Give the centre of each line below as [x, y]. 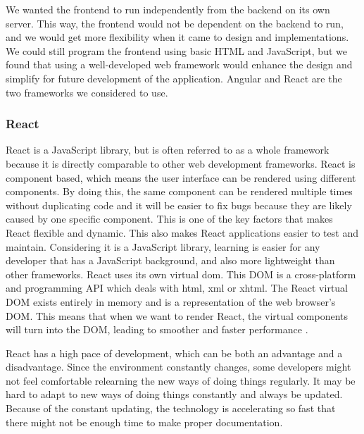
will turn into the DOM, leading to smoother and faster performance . [157, 329]
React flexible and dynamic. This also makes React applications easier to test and [182, 232]
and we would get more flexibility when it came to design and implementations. [177, 37]
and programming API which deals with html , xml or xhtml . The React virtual [177, 288]
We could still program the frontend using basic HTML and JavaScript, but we [176, 50]
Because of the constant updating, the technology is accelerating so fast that [171, 408]
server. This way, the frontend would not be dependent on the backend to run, [175, 23]
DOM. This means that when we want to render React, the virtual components [177, 315]
